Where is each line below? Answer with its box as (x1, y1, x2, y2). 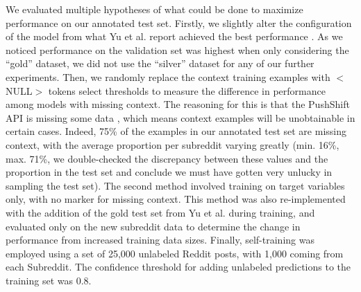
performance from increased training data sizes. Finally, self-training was (6, 232, 314, 247)
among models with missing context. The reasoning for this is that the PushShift (6, 97, 350, 111)
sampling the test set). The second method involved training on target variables (6, 178, 345, 192)
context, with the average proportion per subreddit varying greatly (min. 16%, (6, 137, 339, 152)
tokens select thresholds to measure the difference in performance (48, 83, 326, 98)
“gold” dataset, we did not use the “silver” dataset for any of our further (6, 56, 314, 71)
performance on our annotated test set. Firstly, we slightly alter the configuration (6, 15, 352, 30)
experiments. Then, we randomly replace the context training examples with (6, 69, 330, 84)
